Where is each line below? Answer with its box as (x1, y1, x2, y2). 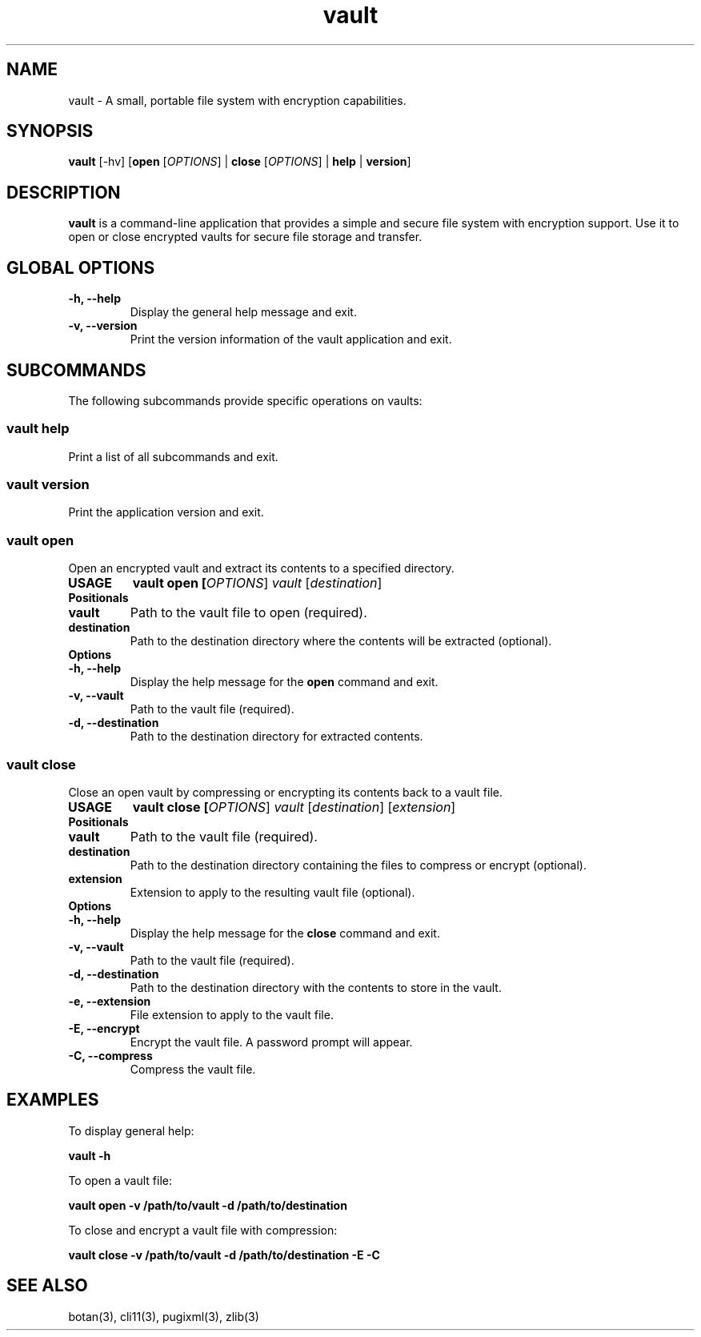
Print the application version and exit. (68, 505, 264, 520)
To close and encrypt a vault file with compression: (68, 1223, 338, 1237)
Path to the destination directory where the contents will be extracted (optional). (130, 634, 552, 648)
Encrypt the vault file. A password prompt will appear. (130, 1034, 413, 1049)
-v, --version (68, 319, 138, 333)
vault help (6, 420, 70, 437)
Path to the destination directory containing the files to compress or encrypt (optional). (130, 857, 587, 872)
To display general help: (68, 1123, 194, 1138)
